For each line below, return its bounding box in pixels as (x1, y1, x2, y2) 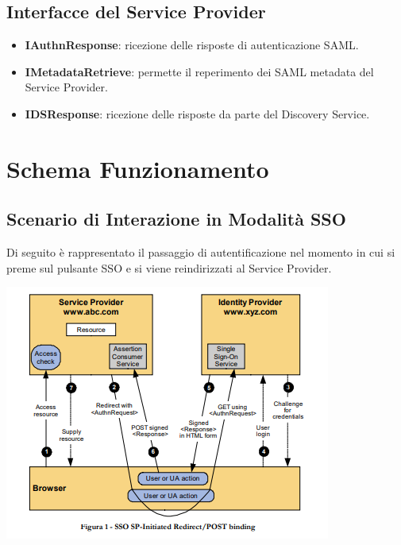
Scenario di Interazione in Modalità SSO (6, 207, 346, 231)
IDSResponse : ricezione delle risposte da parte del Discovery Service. (25, 105, 370, 122)
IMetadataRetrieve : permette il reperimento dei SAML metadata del (25, 63, 374, 79)
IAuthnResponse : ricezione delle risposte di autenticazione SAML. (25, 37, 359, 53)
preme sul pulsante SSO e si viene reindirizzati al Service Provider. (6, 259, 332, 276)
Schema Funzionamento (6, 152, 269, 184)
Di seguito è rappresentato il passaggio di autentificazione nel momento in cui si (6, 244, 395, 261)
